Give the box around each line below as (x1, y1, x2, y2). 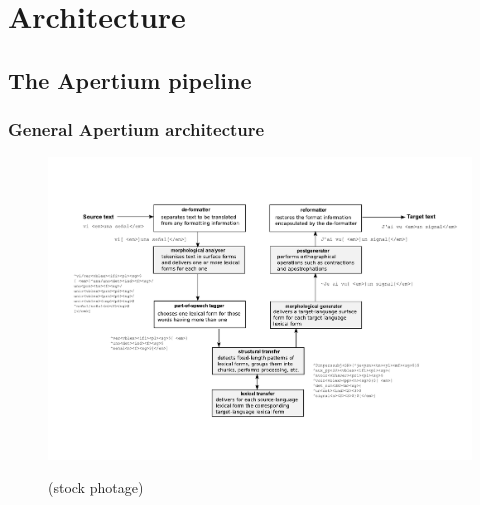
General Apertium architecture (8, 117, 265, 142)
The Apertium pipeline (8, 64, 252, 95)
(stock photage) (48, 477, 144, 498)
